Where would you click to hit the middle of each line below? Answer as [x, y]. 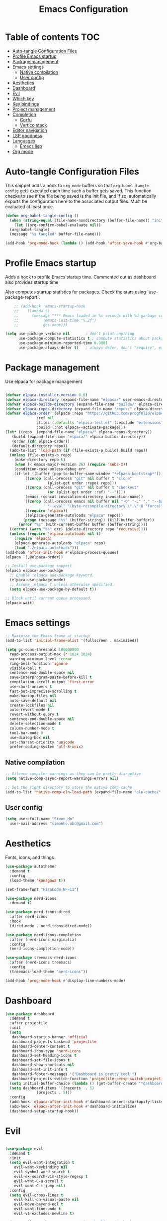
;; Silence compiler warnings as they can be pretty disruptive [73, 774]
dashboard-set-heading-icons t [44, 1056]
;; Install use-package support [39, 566]
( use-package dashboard [30, 1014]
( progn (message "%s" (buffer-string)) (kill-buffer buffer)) [89, 520]
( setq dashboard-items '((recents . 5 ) [52, 1088]
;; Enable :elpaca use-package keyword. [52, 575]
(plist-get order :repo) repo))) [82, 483]
